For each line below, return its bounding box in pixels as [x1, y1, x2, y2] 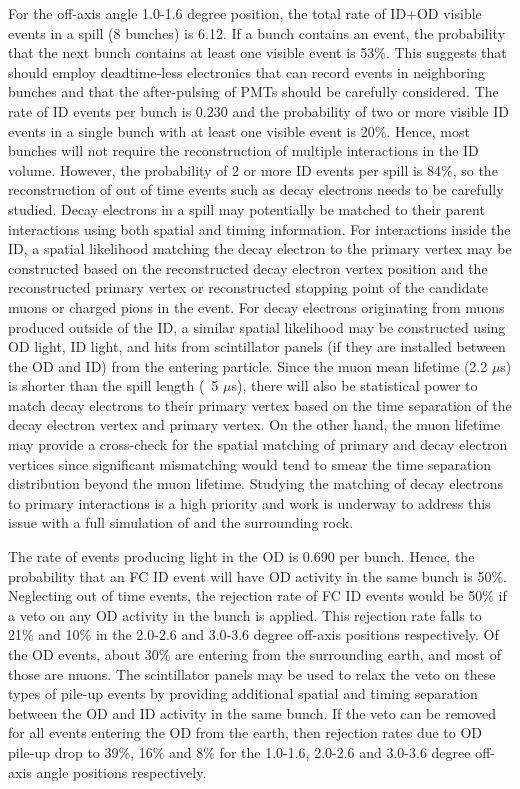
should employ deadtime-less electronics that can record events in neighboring [8, 61, 485, 82]
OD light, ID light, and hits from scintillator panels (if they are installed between [8, 336, 506, 357]
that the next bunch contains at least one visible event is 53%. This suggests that [8, 42, 507, 63]
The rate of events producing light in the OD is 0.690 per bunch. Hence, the [8, 546, 475, 567]
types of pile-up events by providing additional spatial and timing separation [8, 683, 478, 704]
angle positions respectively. [36, 761, 207, 782]
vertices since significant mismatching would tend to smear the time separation [8, 453, 492, 474]
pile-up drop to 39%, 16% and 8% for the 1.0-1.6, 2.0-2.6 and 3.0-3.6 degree [8, 741, 471, 762]
